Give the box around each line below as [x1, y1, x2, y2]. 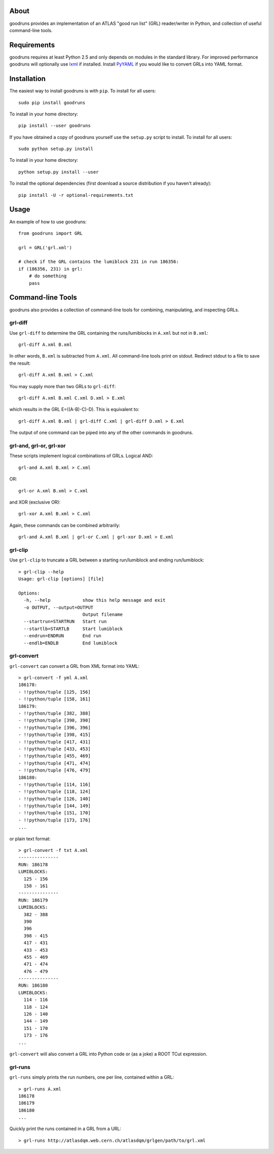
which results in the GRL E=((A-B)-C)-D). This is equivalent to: [9, 406, 140, 412]
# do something [28, 273, 67, 279]
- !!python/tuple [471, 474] [18, 760, 91, 766]
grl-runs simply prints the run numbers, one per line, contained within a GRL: [9, 1074, 175, 1080]
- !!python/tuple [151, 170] [18, 810, 91, 816]
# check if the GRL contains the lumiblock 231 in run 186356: [18, 259, 179, 264]
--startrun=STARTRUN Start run [23, 618, 107, 625]
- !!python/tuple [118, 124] [18, 789, 91, 794]
